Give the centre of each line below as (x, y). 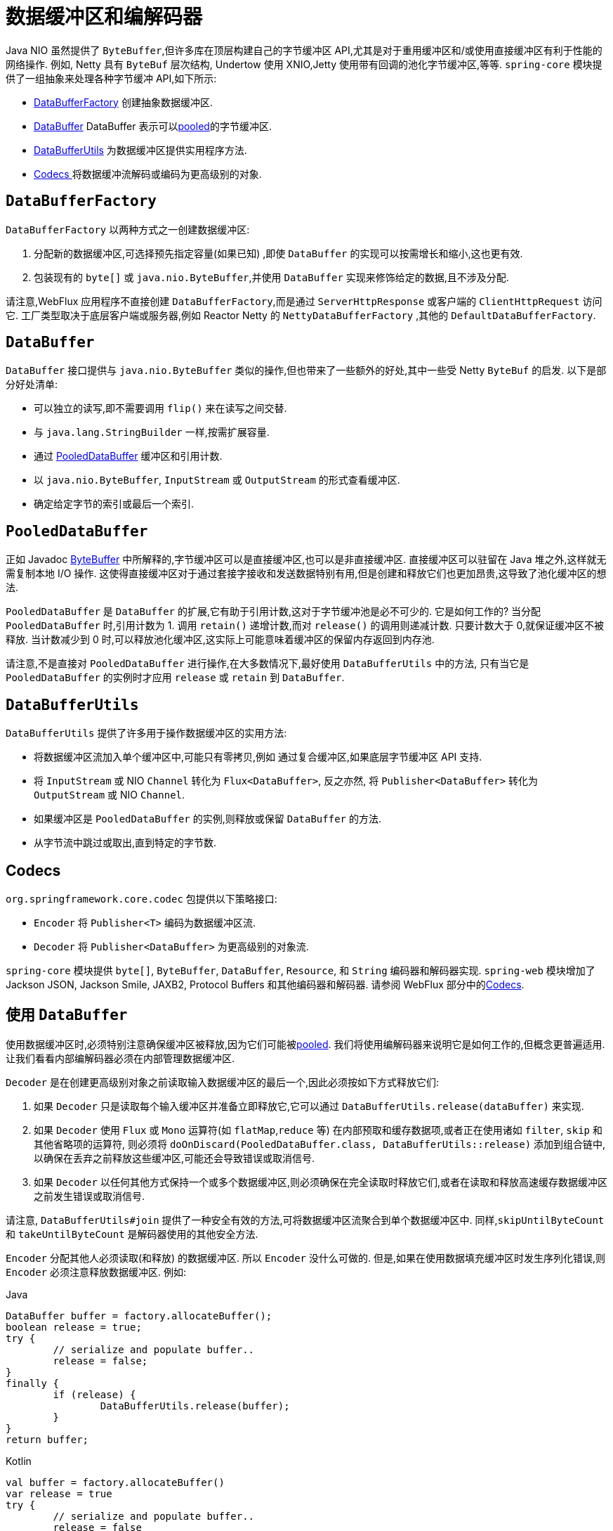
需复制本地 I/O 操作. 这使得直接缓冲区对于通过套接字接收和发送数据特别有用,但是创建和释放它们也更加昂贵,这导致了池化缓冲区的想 (306, 574)
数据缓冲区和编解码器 (104, 17)
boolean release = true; (74, 1327)
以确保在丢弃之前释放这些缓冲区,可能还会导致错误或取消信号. (174, 1158)
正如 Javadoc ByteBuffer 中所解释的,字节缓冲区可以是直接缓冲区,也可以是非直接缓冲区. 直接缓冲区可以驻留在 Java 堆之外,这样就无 (306, 560)
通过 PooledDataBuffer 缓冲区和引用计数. (128, 456)
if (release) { (94, 1394)
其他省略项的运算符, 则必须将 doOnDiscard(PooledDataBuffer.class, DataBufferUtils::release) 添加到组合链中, (320, 1144)
